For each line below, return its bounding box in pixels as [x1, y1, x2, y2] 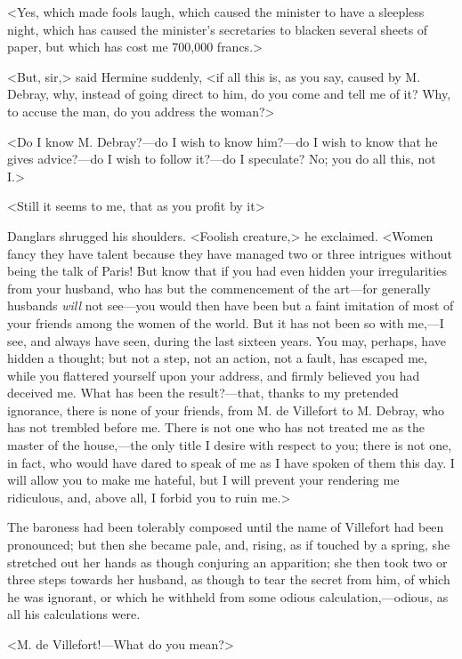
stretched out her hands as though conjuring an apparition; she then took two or [7, 552, 448, 571]
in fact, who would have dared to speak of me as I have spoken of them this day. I [7, 453, 455, 471]
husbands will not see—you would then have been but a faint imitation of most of [7, 296, 454, 315]
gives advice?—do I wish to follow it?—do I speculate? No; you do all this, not [7, 149, 436, 168]
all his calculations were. [7, 605, 141, 623]
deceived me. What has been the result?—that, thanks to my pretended [7, 383, 399, 402]
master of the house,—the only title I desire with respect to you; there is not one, [7, 436, 452, 454]
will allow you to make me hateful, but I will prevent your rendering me [7, 470, 400, 489]
